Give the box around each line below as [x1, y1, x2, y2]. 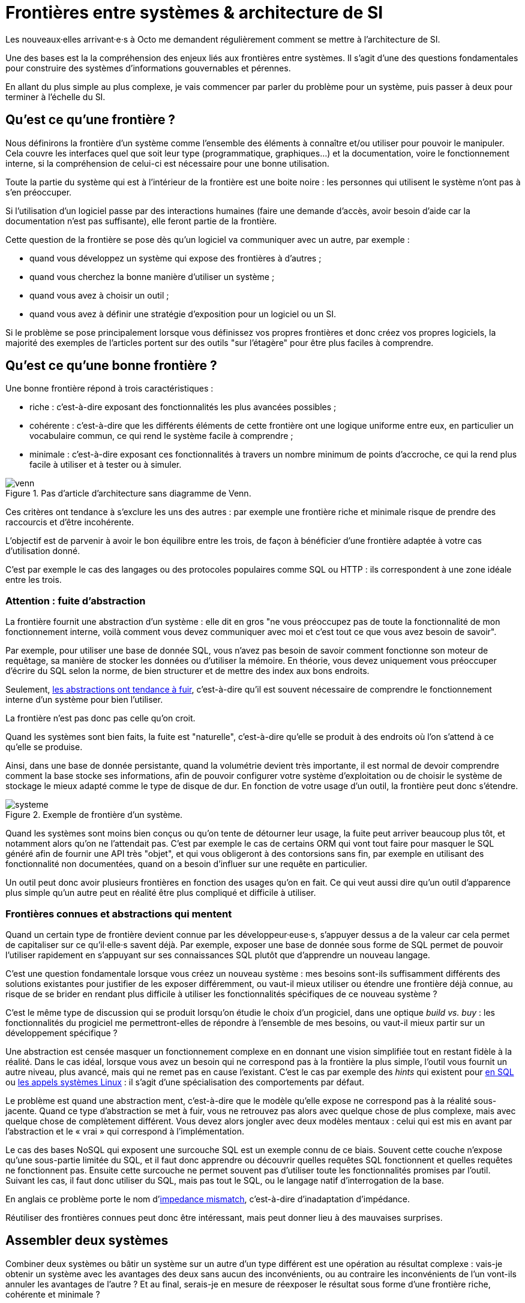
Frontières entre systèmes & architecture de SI [5, 2, 383, 23]
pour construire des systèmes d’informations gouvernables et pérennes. [5, 62, 291, 73]
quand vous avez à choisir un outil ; [29, 290, 169, 300]
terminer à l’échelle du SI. [5, 91, 106, 102]
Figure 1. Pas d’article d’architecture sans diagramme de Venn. [5, 488, 251, 499]
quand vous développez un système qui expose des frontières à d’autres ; [29, 252, 322, 263]
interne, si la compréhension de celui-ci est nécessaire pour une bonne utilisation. [5, 158, 329, 168]
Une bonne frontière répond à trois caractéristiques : [5, 383, 214, 394]
